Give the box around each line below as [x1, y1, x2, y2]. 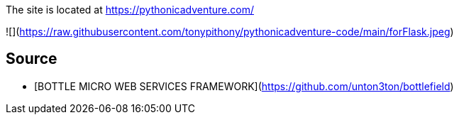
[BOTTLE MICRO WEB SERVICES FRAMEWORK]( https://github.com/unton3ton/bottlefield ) [34, 80, 454, 92]
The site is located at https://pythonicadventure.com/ [6, 4, 255, 16]
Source [6, 50, 57, 68]
